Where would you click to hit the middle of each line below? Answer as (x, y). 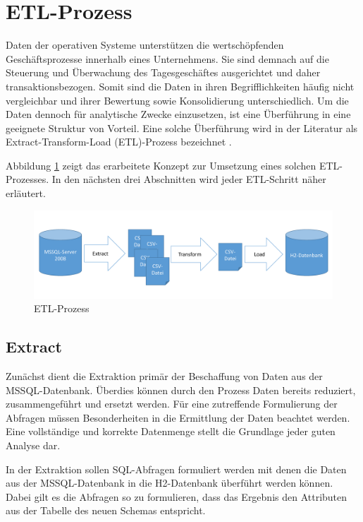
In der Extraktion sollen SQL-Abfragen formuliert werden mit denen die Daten (176, 469)
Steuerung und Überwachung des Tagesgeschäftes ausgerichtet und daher (163, 72)
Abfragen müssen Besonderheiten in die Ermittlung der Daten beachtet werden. (178, 417)
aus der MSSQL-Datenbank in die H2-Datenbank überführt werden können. (170, 483)
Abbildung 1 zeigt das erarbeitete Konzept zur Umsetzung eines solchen (161, 165)
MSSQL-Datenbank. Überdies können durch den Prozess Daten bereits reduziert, (181, 390)
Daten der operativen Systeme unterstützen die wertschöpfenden (145, 45)
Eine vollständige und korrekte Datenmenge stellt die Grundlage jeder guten (171, 431)
